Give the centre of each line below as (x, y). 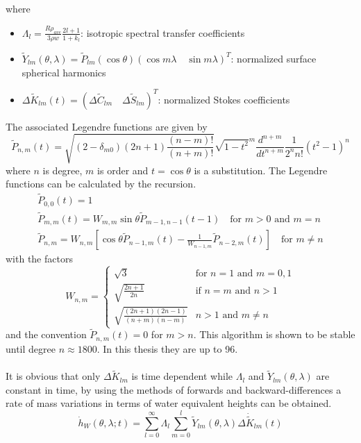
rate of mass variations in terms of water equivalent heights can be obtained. (169, 403)
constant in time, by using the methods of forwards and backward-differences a (174, 389)
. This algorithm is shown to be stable (274, 334)
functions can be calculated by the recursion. (101, 184)
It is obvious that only (53, 376)
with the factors (39, 259)
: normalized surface (274, 58)
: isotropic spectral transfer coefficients (163, 32)
